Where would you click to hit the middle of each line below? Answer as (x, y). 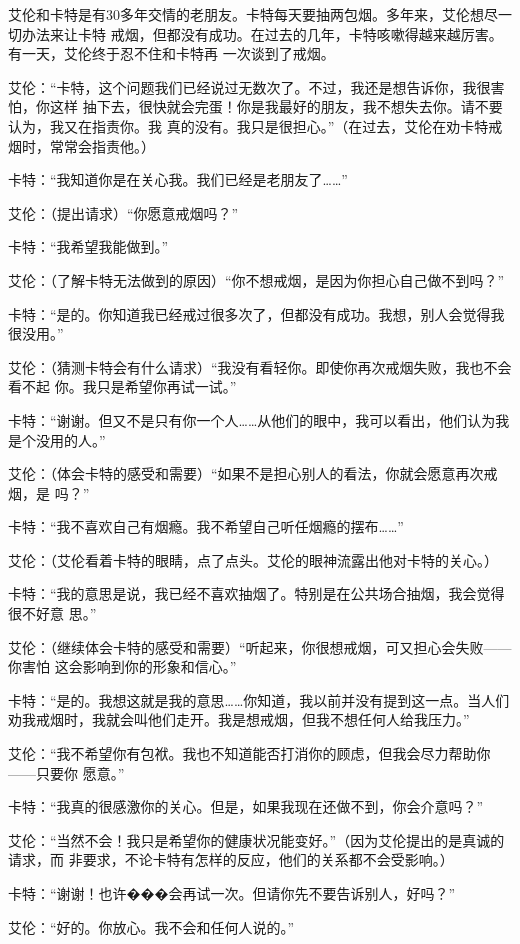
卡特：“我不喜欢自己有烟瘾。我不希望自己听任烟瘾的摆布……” (206, 526)
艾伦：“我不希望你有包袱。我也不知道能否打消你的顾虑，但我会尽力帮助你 (249, 753)
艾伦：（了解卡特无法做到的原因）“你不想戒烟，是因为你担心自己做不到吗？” (256, 279)
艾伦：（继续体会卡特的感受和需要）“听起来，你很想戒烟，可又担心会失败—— (260, 646)
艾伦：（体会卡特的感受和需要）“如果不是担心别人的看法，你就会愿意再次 (246, 473)
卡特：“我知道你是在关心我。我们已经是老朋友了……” (178, 179)
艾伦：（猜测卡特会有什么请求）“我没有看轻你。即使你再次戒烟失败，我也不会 (260, 366)
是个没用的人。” (57, 439)
